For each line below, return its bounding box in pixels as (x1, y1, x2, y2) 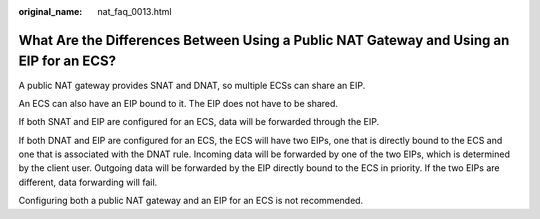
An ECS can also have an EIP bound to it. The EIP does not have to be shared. (18, 97, 339, 109)
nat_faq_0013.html (97, 6, 172, 17)
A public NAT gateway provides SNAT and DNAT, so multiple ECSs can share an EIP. (18, 79, 366, 91)
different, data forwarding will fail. (18, 176, 158, 188)
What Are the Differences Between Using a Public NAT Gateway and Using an (18, 31, 510, 49)
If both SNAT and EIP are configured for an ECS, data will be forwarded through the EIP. (18, 116, 380, 128)
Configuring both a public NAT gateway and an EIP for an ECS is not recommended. (18, 195, 364, 207)
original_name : (18, 6, 83, 17)
